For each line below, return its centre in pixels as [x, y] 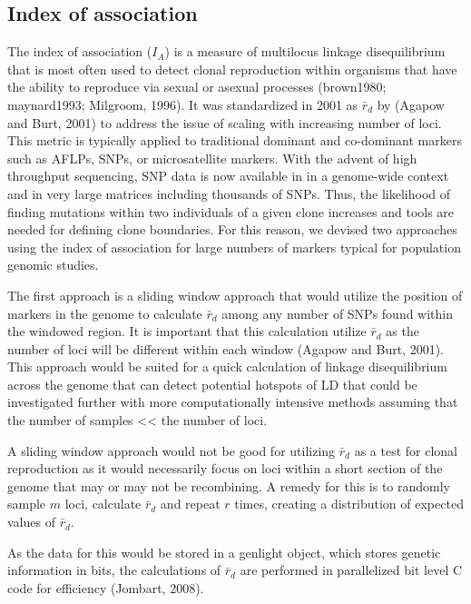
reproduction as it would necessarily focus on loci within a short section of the [225, 468]
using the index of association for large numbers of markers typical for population [234, 247]
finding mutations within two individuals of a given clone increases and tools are [231, 211]
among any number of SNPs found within [338, 313]
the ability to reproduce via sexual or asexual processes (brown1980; [197, 87]
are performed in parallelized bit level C [351, 570]
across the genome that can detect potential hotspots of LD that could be [212, 384]
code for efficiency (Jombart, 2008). [106, 587]
